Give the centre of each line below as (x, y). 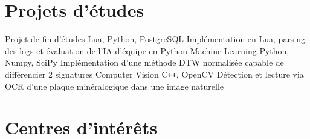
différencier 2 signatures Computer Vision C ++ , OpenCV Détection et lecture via (154, 74)
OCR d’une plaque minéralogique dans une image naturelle (115, 86)
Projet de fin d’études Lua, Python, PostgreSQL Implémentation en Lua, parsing (155, 39)
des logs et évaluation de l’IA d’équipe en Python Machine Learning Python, (147, 50)
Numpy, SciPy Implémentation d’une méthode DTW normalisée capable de (144, 62)
